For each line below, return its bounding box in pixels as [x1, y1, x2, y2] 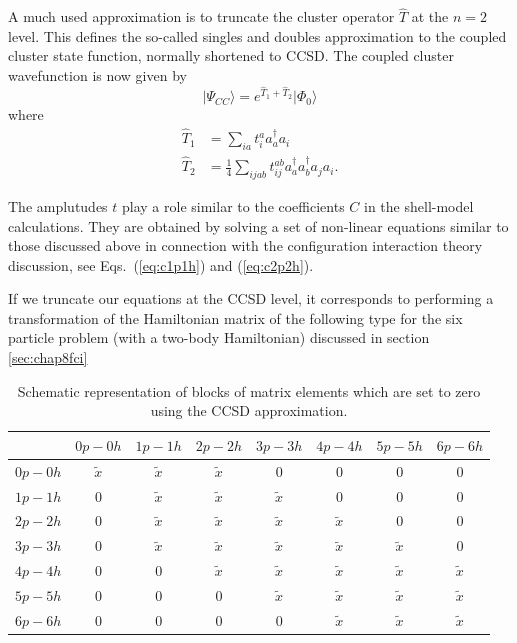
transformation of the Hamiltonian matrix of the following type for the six [8, 307, 463, 328]
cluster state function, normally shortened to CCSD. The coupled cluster [8, 45, 454, 66]
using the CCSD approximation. [150, 400, 348, 421]
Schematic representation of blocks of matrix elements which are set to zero [17, 380, 481, 401]
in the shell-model [364, 195, 474, 216]
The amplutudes [8, 195, 108, 216]
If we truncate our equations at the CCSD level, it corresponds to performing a [8, 288, 494, 309]
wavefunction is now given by [8, 65, 187, 85]
